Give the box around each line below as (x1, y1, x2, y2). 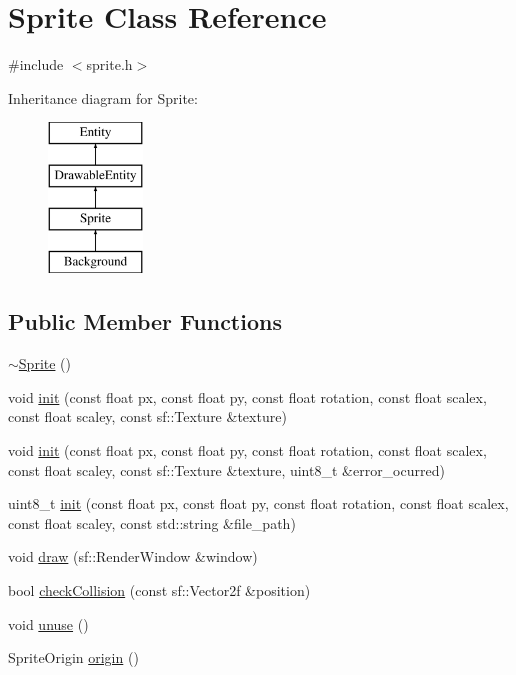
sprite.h (86, 54, 133, 75)
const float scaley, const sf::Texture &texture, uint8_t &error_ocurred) (8, 459, 445, 480)
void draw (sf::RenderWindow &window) (8, 546, 258, 567)
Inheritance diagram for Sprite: (8, 87, 198, 108)
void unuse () (8, 613, 89, 634)
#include (8, 54, 64, 75)
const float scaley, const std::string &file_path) (8, 512, 296, 533)
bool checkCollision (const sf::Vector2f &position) (8, 580, 311, 601)
